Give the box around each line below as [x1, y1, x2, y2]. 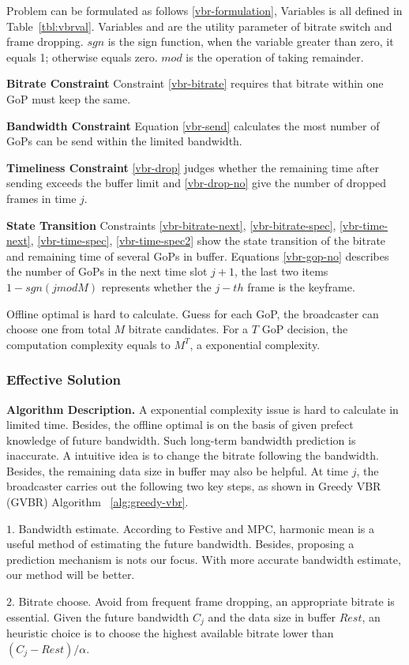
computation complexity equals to [6, 336, 171, 352]
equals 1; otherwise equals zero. [6, 48, 158, 65]
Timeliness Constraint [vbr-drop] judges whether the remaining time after [6, 159, 379, 175]
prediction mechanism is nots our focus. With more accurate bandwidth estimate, [6, 550, 401, 567]
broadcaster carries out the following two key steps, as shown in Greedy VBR [6, 478, 381, 494]
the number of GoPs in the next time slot [6, 263, 208, 280]
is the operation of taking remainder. [186, 48, 364, 65]
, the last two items [235, 263, 328, 280]
